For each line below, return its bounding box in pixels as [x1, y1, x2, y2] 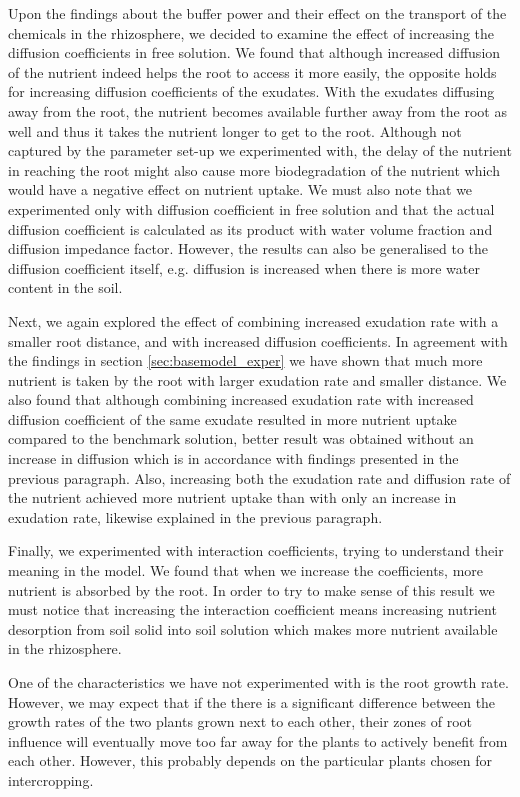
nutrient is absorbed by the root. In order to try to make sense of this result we [8, 579, 495, 600]
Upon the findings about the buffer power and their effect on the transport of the [8, 3, 507, 23]
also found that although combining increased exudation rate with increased [8, 389, 474, 410]
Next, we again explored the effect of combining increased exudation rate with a [8, 310, 499, 331]
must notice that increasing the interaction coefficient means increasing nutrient [8, 599, 497, 620]
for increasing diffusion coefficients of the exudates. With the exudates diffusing [8, 81, 495, 102]
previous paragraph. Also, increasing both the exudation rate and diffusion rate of [8, 467, 511, 488]
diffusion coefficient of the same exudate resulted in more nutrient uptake [8, 408, 457, 429]
